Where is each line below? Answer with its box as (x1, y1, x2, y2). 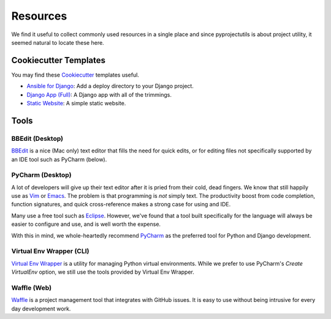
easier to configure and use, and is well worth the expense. (11, 220, 161, 228)
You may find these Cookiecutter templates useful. (11, 71, 139, 78)
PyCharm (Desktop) (11, 171, 72, 179)
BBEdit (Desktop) (11, 134, 64, 143)
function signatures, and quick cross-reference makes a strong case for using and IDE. (11, 201, 231, 208)
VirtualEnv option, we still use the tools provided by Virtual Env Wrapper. (11, 268, 194, 276)
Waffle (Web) (11, 283, 52, 292)
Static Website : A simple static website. (26, 100, 126, 107)
